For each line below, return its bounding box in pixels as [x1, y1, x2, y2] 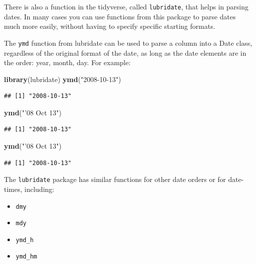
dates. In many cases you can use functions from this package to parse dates [4, 11, 236, 21]
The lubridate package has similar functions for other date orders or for [4, 174, 226, 184]
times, [4, 183, 22, 194]
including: [24, 183, 55, 194]
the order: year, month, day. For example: [4, 57, 131, 68]
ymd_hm [15, 253, 37, 261]
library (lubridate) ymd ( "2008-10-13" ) [4, 74, 121, 84]
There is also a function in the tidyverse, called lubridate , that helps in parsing [4, 1, 249, 11]
